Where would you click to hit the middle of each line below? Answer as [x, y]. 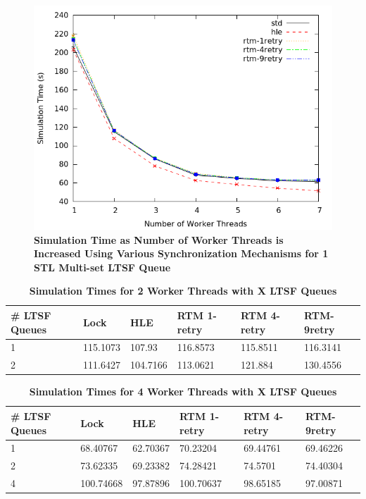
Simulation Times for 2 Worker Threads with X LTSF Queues [183, 291]
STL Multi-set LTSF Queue [102, 267]
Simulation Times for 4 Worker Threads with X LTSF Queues [183, 392]
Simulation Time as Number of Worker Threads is [159, 239]
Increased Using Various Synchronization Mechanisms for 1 [181, 253]
